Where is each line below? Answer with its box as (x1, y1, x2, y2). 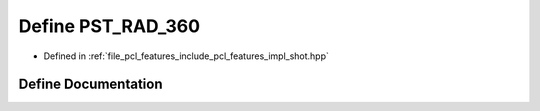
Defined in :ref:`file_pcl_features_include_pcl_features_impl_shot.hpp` (43, 50, 330, 62)
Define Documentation (18, 76, 163, 93)
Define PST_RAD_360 (18, 15, 200, 37)
